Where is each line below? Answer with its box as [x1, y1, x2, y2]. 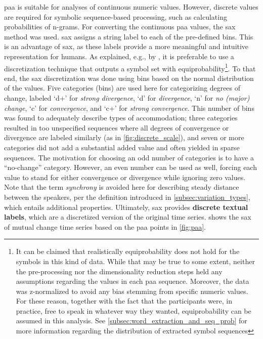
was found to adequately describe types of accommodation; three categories [4, 112, 238, 123]
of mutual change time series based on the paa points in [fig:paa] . [4, 221, 206, 232]
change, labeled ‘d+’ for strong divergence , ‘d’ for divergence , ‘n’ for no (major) [4, 93, 250, 103]
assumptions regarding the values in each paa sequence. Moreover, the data [16, 276, 249, 286]
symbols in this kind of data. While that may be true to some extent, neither [16, 256, 255, 266]
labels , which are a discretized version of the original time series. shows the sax [4, 211, 251, 222]
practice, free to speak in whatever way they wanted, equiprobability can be [16, 305, 251, 316]
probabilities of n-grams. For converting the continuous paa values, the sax [4, 21, 236, 32]
